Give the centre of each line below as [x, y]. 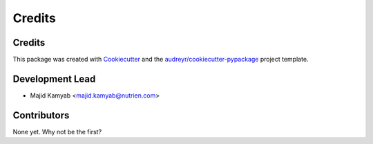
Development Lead [54, 79]
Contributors [41, 115]
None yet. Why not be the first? [57, 132]
